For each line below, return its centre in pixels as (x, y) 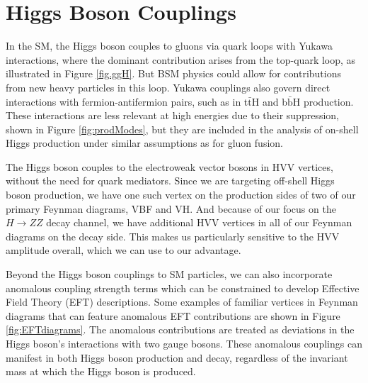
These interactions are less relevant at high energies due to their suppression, (172, 115)
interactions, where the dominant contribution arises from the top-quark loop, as (181, 59)
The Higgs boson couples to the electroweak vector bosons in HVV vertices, (169, 166)
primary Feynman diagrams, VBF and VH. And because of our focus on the (171, 208)
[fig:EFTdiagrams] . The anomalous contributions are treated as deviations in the (180, 329)
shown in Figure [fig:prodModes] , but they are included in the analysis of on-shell (182, 129)
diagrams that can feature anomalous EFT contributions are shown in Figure (173, 315)
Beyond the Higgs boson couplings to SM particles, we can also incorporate (169, 274)
